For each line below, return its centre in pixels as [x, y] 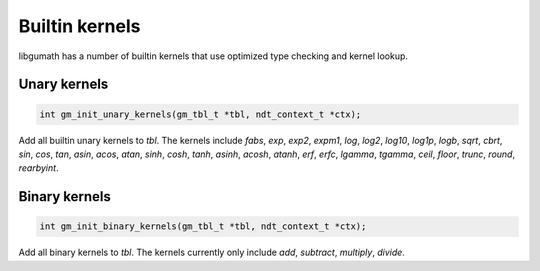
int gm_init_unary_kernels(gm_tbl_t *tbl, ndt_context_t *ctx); [200, 114]
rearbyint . [38, 168]
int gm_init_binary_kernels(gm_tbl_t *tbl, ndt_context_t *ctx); [203, 226]
